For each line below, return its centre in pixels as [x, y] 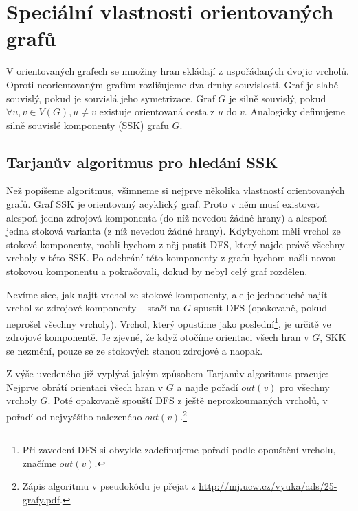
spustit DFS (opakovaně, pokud [261, 308]
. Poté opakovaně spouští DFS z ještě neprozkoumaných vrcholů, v [188, 400]
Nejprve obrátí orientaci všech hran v [85, 387]
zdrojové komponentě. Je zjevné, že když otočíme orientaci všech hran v [158, 337]
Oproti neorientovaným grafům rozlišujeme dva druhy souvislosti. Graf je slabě [172, 84]
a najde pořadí [208, 387]
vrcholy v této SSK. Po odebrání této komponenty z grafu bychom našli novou [171, 258]
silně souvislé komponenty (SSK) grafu [88, 124]
